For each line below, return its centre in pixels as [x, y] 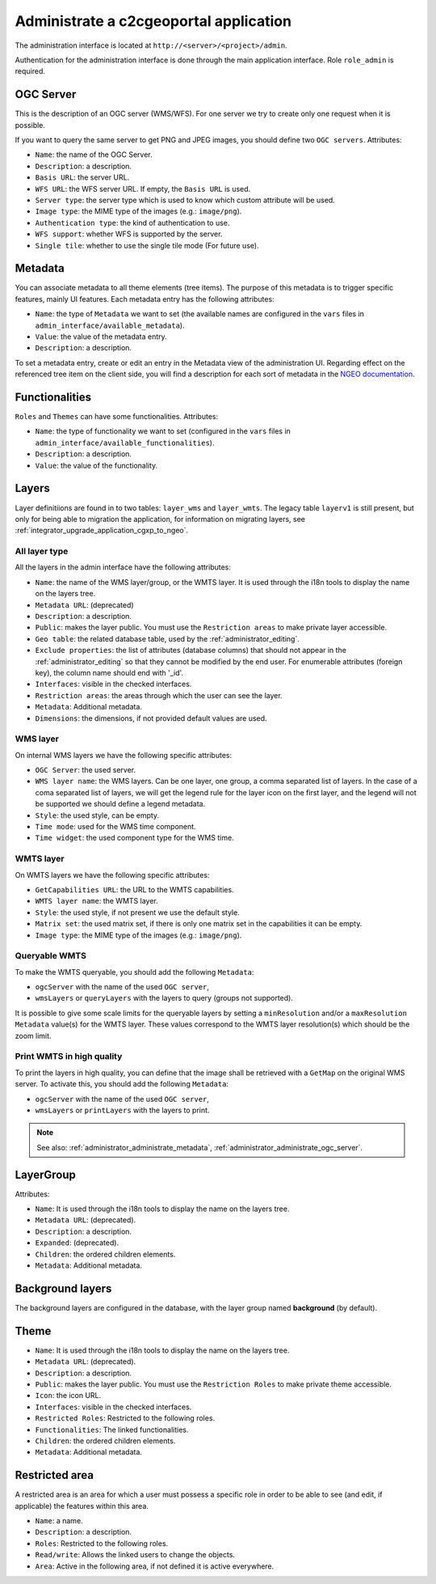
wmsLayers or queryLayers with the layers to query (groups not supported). [164, 998]
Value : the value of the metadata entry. [101, 337]
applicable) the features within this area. [82, 1506]
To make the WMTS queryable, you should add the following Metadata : [134, 972]
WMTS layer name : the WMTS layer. [96, 901]
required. [30, 71]
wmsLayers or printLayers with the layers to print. [122, 1110]
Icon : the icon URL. [68, 1396]
